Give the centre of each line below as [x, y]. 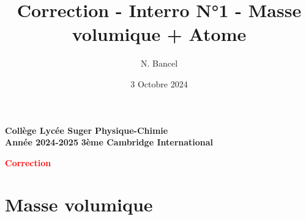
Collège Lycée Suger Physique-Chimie [87, 130]
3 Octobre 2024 [159, 83]
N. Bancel [159, 63]
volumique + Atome [159, 34]
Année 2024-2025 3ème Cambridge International [109, 142]
